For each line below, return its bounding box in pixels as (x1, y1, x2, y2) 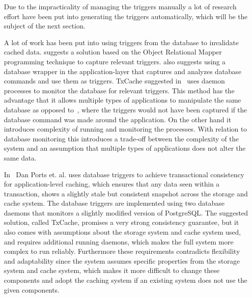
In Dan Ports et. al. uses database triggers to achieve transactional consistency (4, 169, 245, 179)
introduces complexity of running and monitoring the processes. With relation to (4, 124, 247, 134)
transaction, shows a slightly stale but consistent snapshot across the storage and (4, 188, 248, 198)
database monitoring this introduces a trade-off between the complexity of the (4, 133, 239, 143)
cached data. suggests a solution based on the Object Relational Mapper (4, 47, 222, 57)
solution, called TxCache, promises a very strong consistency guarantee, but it (4, 217, 239, 227)
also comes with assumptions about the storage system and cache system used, (4, 227, 241, 237)
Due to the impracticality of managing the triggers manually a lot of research (4, 1, 237, 11)
